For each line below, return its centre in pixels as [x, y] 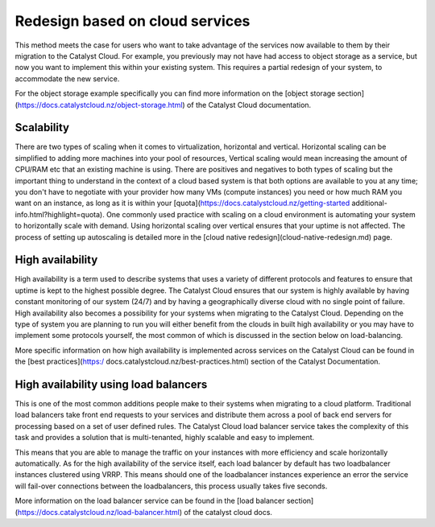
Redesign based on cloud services [133, 21]
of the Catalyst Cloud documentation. [249, 105]
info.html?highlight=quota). [60, 214]
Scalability [42, 128]
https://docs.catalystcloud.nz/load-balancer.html [99, 512]
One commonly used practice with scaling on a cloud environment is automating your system [261, 214]
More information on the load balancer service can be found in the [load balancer [150, 501]
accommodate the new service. [67, 78]
